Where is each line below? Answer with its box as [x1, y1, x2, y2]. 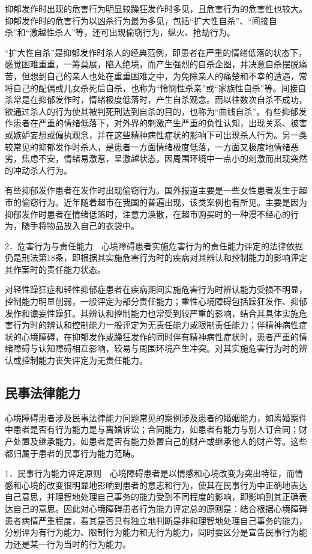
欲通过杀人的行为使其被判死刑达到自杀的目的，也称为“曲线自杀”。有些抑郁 [5, 105, 299, 117]
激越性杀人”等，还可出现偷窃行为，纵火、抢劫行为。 [29, 26, 235, 38]
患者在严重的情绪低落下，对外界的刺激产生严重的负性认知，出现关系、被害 [13, 117, 307, 129]
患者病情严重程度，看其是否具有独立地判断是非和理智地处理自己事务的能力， [5, 514, 307, 526]
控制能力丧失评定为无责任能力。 [21, 354, 148, 367]
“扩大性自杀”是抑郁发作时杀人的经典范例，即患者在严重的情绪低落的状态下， [5, 46, 307, 58]
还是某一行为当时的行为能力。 [13, 537, 131, 550]
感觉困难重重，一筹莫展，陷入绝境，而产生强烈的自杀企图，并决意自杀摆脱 [5, 58, 299, 70]
